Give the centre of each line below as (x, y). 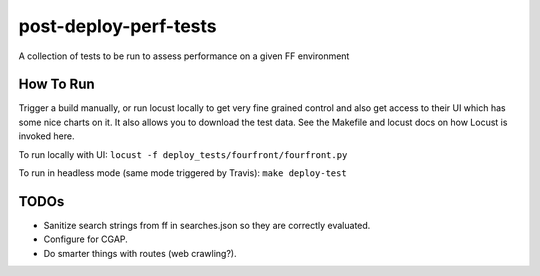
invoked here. (46, 136)
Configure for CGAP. (86, 239)
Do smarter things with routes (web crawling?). (140, 253)
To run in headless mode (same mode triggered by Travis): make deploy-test (182, 173)
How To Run (56, 84)
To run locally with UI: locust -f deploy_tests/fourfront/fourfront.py (183, 154)
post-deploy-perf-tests (117, 26)
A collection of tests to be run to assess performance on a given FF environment (184, 56)
